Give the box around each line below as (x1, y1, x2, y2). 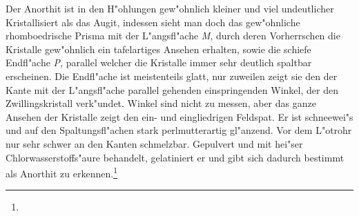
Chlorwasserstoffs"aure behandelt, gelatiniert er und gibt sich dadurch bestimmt (6, 150, 345, 164)
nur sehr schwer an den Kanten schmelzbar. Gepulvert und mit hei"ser (6, 136, 303, 150)
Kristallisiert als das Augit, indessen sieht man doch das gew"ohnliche (6, 14, 300, 29)
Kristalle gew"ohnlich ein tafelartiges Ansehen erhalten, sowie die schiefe (6, 41, 311, 56)
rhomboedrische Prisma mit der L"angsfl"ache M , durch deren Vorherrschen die (6, 28, 340, 43)
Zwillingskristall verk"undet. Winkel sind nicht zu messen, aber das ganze (6, 96, 316, 110)
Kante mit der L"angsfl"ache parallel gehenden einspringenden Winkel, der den (6, 82, 338, 97)
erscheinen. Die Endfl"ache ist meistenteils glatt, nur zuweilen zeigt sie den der (6, 68, 338, 83)
